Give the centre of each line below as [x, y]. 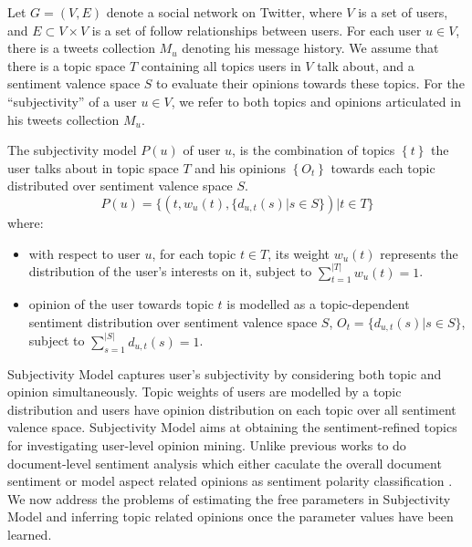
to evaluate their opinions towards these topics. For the [310, 83]
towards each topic [383, 167]
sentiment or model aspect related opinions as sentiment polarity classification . [230, 481]
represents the [419, 253]
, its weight [299, 253]
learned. [30, 534]
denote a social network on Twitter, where [224, 12]
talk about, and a [366, 65]
